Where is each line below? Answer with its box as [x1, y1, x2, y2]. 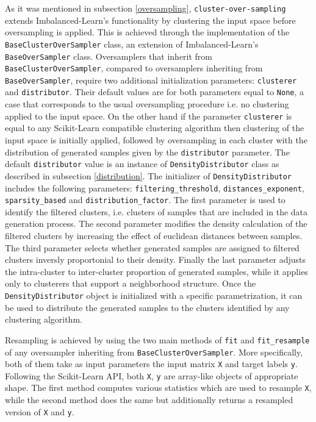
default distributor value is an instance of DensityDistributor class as [5, 157, 279, 170]
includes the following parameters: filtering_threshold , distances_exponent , [5, 181, 304, 194]
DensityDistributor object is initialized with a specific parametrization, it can [5, 289, 303, 301]
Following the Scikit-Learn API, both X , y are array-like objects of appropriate [5, 369, 298, 382]
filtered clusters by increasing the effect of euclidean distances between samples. [5, 229, 303, 242]
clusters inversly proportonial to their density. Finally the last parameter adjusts [5, 253, 306, 266]
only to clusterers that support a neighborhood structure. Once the [5, 277, 256, 290]
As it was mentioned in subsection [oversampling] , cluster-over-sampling [5, 2, 286, 14]
